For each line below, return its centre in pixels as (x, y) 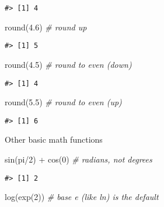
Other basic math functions (54, 139)
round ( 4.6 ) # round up (46, 27)
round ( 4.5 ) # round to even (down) (68, 64)
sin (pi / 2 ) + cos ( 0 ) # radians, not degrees (78, 159)
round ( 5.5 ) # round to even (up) (63, 102)
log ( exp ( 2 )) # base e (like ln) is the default (82, 197)
